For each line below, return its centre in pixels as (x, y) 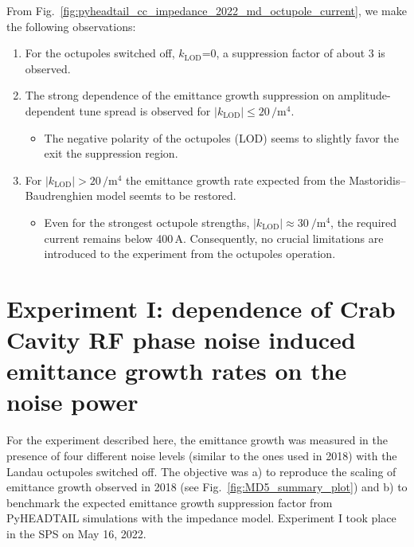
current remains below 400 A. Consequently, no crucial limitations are (214, 238)
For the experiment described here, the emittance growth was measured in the (197, 440)
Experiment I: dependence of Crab (201, 308)
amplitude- (364, 95)
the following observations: (71, 26)
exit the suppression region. (111, 153)
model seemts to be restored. (166, 195)
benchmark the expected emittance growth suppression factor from (170, 502)
